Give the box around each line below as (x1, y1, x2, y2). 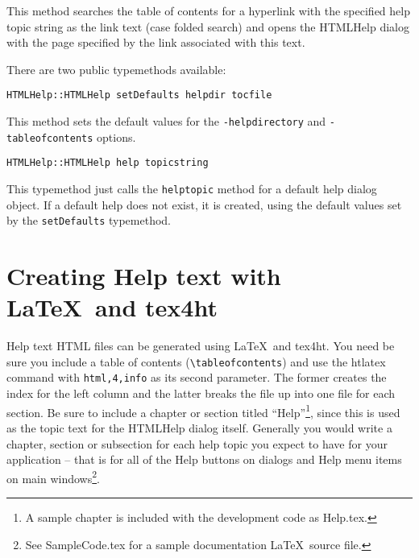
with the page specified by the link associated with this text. (6, 34, 305, 51)
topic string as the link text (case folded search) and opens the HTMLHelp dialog (6, 18, 409, 35)
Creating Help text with (6, 259, 281, 292)
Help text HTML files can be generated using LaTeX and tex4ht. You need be (6, 337, 395, 354)
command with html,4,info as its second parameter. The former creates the (6, 369, 387, 386)
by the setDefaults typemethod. (6, 212, 171, 229)
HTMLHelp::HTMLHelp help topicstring (6, 157, 209, 169)
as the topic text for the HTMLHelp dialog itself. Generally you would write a (6, 419, 392, 436)
